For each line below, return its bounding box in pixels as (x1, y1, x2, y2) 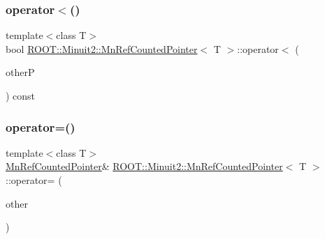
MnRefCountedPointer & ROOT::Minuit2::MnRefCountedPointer (6, 159, 283, 174)
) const (6, 88, 36, 102)
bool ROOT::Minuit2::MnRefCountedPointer (6, 41, 198, 56)
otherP (6, 65, 35, 79)
